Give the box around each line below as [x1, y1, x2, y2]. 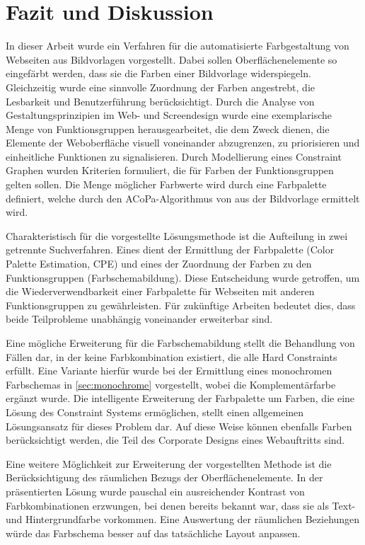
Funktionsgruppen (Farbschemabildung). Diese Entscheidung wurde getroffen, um [6, 270, 360, 285]
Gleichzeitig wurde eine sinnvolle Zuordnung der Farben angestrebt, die [6, 79, 315, 94]
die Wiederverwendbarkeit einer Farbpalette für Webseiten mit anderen [6, 284, 315, 299]
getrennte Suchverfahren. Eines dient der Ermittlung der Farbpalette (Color [6, 242, 335, 257]
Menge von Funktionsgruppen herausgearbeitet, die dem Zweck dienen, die [6, 121, 330, 136]
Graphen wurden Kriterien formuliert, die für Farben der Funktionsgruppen [6, 163, 334, 178]
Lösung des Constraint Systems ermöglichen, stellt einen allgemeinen [6, 404, 304, 419]
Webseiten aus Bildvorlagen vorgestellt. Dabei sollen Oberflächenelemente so [6, 52, 337, 67]
